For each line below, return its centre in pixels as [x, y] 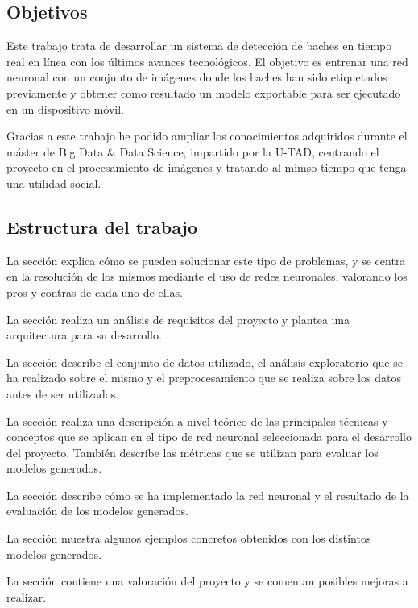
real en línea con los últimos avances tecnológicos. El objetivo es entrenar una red [207, 61]
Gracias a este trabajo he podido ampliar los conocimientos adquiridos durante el [207, 136]
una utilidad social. [54, 183]
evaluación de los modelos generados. [97, 511]
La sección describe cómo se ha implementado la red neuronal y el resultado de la [208, 495]
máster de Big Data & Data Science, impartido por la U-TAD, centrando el [193, 151]
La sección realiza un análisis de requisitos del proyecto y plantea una [178, 319]
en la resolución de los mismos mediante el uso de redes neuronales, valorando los [207, 276]
